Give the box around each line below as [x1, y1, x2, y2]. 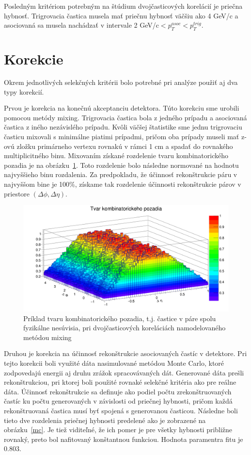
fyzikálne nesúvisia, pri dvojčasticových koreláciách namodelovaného [23, 323, 226, 333]
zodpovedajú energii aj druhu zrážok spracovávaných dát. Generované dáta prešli [4, 367, 244, 377]
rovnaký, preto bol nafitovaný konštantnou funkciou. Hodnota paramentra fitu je [4, 434, 243, 444]
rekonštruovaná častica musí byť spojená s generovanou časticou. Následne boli [4, 406, 238, 415]
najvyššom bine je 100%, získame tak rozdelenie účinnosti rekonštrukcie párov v [4, 179, 241, 189]
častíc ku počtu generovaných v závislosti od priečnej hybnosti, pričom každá [4, 396, 233, 406]
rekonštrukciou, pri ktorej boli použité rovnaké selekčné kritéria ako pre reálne [4, 377, 236, 387]
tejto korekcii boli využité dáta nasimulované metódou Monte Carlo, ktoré [4, 358, 224, 368]
